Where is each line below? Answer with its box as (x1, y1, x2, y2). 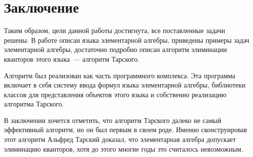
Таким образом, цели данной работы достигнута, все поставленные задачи (4, 25, 225, 35)
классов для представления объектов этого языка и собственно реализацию (4, 89, 227, 99)
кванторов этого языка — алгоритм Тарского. (4, 53, 139, 64)
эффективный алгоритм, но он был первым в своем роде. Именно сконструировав (4, 124, 247, 135)
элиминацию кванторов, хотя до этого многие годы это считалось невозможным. (4, 143, 243, 154)
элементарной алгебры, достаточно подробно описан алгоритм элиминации (4, 44, 227, 54)
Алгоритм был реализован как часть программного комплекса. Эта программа (4, 70, 235, 80)
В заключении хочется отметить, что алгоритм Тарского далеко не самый (4, 115, 221, 125)
